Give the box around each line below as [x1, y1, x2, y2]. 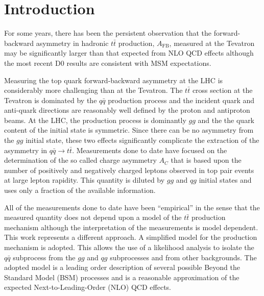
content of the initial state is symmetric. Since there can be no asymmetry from [4, 125, 254, 135]
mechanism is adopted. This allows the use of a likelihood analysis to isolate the [4, 242, 254, 252]
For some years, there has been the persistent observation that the [4, 28, 212, 38]
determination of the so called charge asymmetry [4, 155, 157, 165]
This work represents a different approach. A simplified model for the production [4, 232, 257, 242]
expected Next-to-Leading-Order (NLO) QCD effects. [4, 282, 171, 292]
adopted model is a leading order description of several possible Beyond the [4, 262, 240, 273]
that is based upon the [171, 155, 242, 165]
